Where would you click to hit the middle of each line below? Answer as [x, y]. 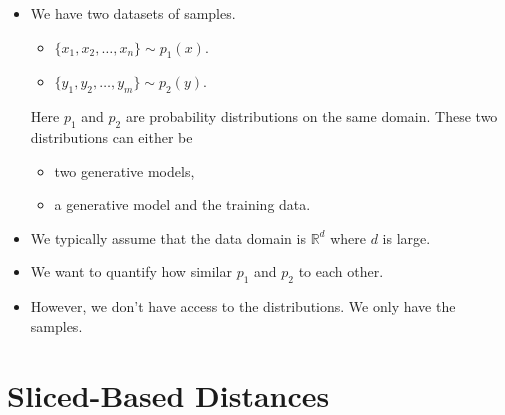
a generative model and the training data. [182, 204]
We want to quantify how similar [131, 271]
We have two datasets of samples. [133, 13]
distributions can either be [111, 136]
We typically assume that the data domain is [168, 237]
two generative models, [124, 170]
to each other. [341, 271]
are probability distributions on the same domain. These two [311, 116]
